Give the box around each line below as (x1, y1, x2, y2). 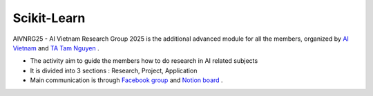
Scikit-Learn (12, 10, 86, 26)
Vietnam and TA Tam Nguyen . (12, 44, 99, 52)
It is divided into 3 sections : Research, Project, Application (30, 66, 198, 75)
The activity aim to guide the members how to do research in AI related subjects (30, 57, 258, 65)
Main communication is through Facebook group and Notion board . (30, 76, 224, 84)
